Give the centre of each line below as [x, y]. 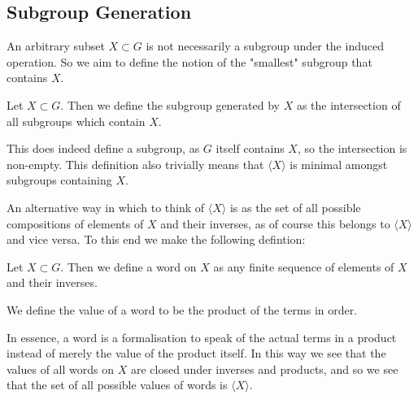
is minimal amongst [339, 164]
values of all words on [61, 369]
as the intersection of [348, 104]
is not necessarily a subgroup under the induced [265, 46]
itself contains [250, 148]
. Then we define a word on [128, 266]
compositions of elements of [75, 223]
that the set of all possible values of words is [117, 385]
